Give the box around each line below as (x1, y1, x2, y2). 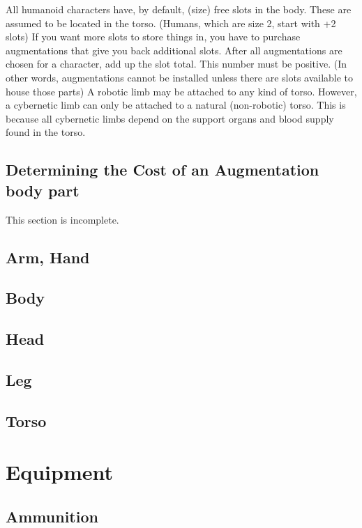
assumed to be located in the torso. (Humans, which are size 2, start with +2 (6, 15, 336, 30)
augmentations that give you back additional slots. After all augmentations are (6, 42, 342, 57)
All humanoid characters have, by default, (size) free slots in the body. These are (6, 2, 352, 16)
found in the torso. (6, 125, 86, 139)
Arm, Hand (6, 246, 90, 267)
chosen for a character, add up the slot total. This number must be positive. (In (6, 56, 347, 71)
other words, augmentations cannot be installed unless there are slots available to (6, 70, 354, 84)
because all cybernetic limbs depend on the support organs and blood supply (6, 111, 334, 125)
